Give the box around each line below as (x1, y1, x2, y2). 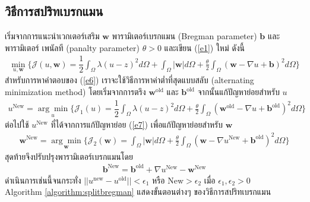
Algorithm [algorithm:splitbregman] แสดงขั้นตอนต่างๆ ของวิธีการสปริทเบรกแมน (5, 185, 271, 198)
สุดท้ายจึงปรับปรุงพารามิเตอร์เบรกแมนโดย (5, 150, 133, 162)
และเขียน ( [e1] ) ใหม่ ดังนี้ (164, 41, 245, 53)
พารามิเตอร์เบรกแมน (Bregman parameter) (112, 30, 257, 42)
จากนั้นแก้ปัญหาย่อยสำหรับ (197, 86, 280, 98)
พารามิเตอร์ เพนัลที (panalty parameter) (5, 41, 140, 53)
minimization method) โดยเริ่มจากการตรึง (5, 86, 146, 98)
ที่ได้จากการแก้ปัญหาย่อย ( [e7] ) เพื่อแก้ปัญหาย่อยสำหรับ (50, 118, 223, 131)
